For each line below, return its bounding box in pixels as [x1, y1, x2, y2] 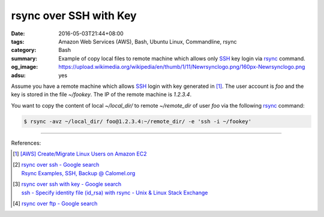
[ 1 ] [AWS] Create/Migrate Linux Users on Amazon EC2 [13, 150, 147, 158]
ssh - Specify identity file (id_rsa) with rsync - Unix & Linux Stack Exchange [21, 189, 208, 196]
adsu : [11, 72, 26, 79]
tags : [11, 38, 25, 45]
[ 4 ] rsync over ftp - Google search [13, 200, 98, 207]
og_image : [11, 63, 38, 71]
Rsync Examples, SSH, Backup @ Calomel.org [21, 169, 136, 176]
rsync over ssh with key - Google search [21, 181, 122, 188]
